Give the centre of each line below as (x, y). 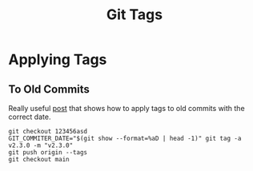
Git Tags (135, 15)
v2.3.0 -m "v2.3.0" (41, 145)
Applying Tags (58, 60)
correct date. (30, 117)
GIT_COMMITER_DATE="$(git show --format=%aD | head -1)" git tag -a (125, 138)
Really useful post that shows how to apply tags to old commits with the (127, 108)
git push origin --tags (48, 153)
